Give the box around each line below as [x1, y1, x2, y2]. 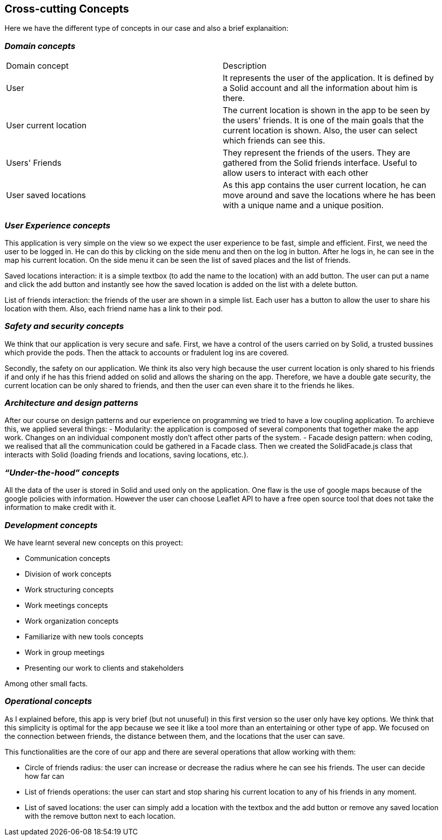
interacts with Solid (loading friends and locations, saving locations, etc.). [5, 450, 249, 459]
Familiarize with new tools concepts [25, 632, 143, 641]
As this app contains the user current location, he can [223, 180, 426, 191]
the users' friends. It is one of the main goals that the [223, 115, 424, 126]
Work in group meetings [25, 647, 105, 657]
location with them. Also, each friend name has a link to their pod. [5, 304, 223, 313]
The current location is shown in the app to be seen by [223, 105, 430, 116]
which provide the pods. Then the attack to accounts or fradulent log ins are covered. [5, 348, 289, 357]
